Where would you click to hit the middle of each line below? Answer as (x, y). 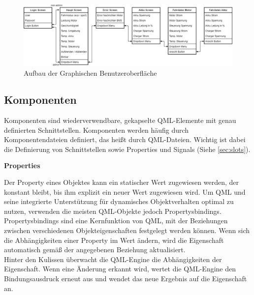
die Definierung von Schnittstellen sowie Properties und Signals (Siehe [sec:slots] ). (127, 149)
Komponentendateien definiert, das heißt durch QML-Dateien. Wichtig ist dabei (125, 139)
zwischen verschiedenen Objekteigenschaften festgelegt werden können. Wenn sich (127, 230)
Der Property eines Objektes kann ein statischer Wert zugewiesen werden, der (122, 182)
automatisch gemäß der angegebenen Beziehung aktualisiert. (95, 250)
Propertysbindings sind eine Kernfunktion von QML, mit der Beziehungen (116, 221)
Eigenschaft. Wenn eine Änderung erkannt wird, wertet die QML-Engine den (120, 269)
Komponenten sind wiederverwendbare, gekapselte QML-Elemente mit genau (120, 120)
